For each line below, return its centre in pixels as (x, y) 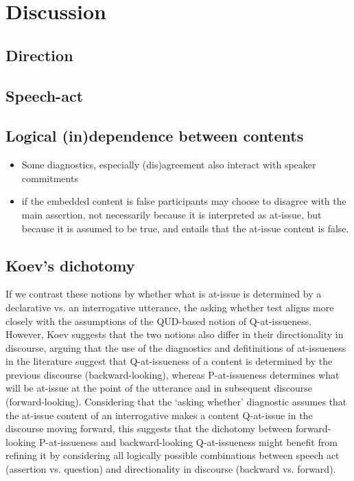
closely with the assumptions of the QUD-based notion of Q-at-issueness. (159, 321)
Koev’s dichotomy (70, 265)
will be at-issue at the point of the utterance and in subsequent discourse (159, 388)
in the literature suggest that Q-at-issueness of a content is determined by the (169, 361)
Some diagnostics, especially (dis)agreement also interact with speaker (169, 165)
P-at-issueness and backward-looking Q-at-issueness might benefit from (188, 441)
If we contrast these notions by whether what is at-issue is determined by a (164, 294)
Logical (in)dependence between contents (155, 136)
